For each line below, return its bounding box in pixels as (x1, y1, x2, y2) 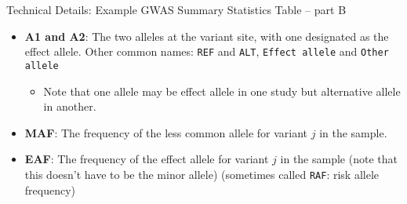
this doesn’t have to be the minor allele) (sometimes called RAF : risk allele (24, 166, 380, 182)
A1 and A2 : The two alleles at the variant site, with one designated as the (24, 27, 389, 44)
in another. (43, 98, 96, 115)
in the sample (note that (280, 151, 398, 167)
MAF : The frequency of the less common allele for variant (24, 124, 308, 140)
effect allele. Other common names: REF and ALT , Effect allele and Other (24, 43, 389, 60)
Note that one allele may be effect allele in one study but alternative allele (43, 82, 401, 99)
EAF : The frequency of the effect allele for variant (24, 151, 269, 167)
